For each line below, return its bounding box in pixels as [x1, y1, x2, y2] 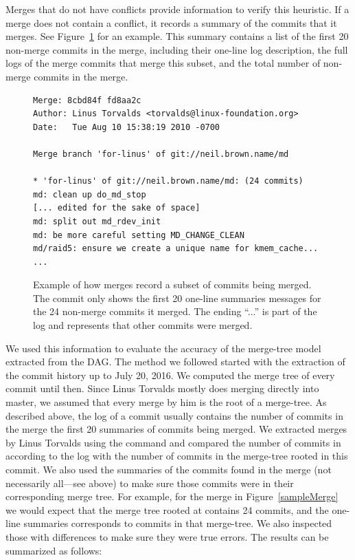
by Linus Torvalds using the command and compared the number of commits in [5, 435, 341, 449]
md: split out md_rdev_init [33, 216, 161, 226]
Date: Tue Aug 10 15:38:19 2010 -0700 [33, 122, 220, 132]
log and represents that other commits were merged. [33, 318, 253, 332]
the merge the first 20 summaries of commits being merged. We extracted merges [5, 422, 347, 436]
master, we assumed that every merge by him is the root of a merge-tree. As [5, 395, 327, 409]
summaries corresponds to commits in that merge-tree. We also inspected [23, 516, 332, 530]
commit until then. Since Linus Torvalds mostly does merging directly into [5, 381, 319, 396]
